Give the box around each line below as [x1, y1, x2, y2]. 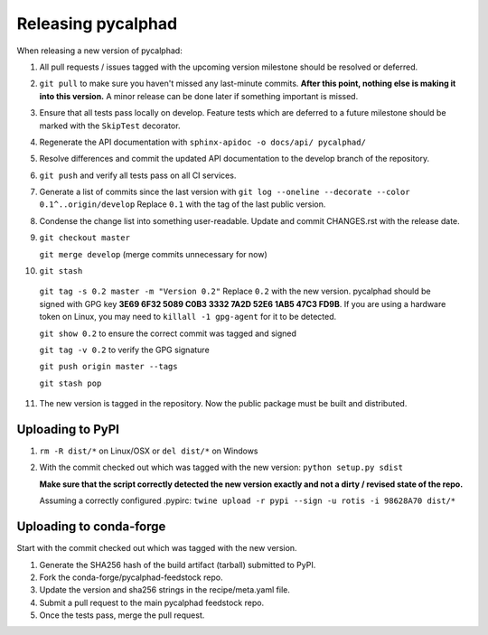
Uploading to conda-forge [16, 519, 166, 535]
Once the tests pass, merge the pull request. [39, 610, 205, 621]
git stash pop [39, 378, 102, 388]
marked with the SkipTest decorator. [39, 120, 181, 131]
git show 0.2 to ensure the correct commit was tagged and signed [39, 328, 297, 339]
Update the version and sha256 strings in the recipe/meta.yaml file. [39, 584, 291, 595]
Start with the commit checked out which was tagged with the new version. [16, 543, 297, 554]
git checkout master [39, 233, 131, 243]
